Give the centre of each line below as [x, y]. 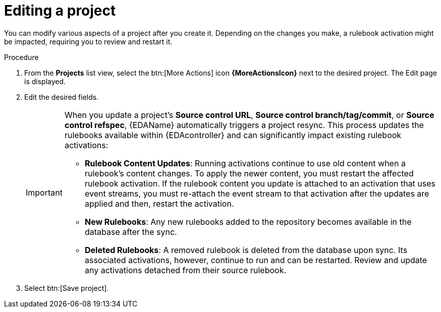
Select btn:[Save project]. [67, 288]
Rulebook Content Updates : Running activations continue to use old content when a [245, 163]
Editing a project [60, 11]
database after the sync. [131, 232]
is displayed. [45, 81]
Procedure [21, 57]
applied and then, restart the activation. [159, 203]
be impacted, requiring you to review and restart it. [88, 41]
